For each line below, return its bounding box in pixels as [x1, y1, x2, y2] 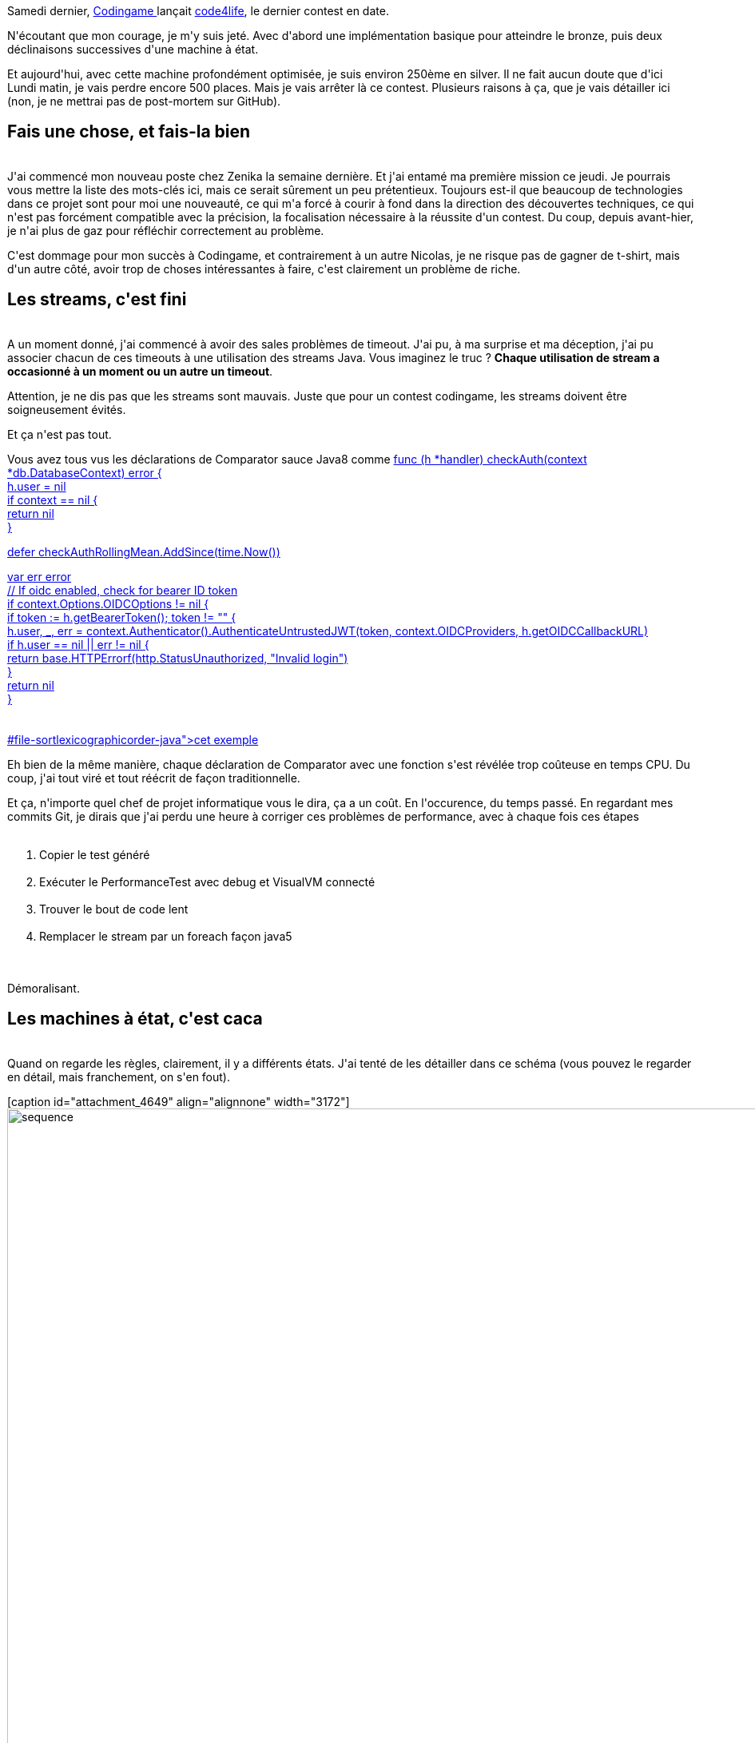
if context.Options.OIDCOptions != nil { [7, 596, 209, 611]
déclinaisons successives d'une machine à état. [7, 42, 259, 56]
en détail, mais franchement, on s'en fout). [7, 1069, 231, 1084]
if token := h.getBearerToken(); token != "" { [7, 610, 236, 624]
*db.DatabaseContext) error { [7, 465, 162, 480]
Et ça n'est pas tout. [7, 427, 112, 441]
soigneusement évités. [7, 402, 126, 416]
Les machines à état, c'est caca [7, 1009, 263, 1029]
